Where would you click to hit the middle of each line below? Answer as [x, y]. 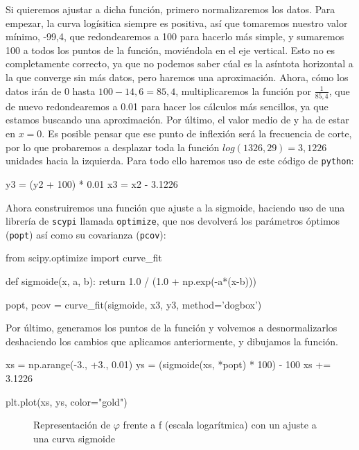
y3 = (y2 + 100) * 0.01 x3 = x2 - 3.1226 [92, 183]
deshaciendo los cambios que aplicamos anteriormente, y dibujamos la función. [172, 341]
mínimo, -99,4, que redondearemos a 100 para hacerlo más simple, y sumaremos [175, 36]
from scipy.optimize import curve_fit [84, 258]
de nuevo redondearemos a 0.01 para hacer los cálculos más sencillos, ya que [167, 106]
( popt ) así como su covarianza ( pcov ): [86, 234]
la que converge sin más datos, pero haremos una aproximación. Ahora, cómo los [177, 77]
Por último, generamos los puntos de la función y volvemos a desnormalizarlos [172, 328]
